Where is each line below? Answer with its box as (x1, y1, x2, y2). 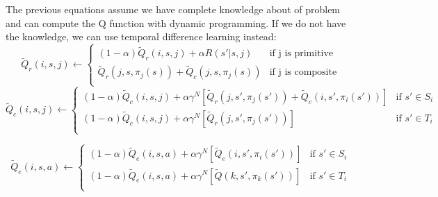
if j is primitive (269, 49, 334, 59)
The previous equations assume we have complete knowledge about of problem (6, 2, 341, 16)
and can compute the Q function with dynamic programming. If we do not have (6, 15, 346, 30)
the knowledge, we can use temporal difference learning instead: (6, 29, 277, 44)
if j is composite (269, 67, 337, 78)
